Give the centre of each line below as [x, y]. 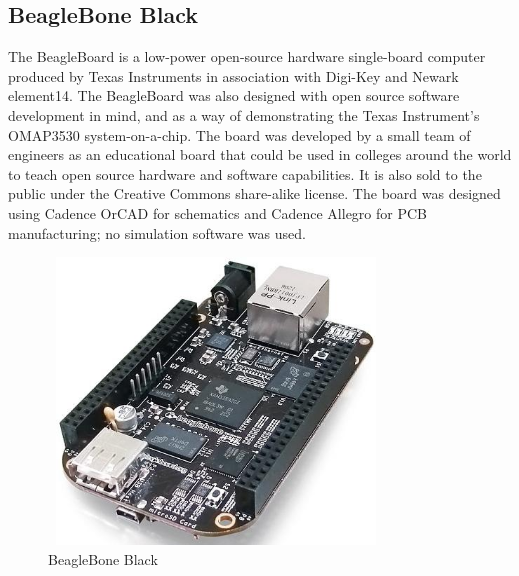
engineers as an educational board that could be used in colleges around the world [260, 154]
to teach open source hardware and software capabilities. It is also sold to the [245, 173]
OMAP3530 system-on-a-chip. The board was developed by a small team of [239, 134]
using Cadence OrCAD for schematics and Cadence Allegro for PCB [217, 212]
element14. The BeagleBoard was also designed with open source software [234, 95]
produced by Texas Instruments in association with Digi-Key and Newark [233, 75]
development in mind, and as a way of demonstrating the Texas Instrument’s [244, 114]
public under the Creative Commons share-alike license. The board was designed [254, 193]
